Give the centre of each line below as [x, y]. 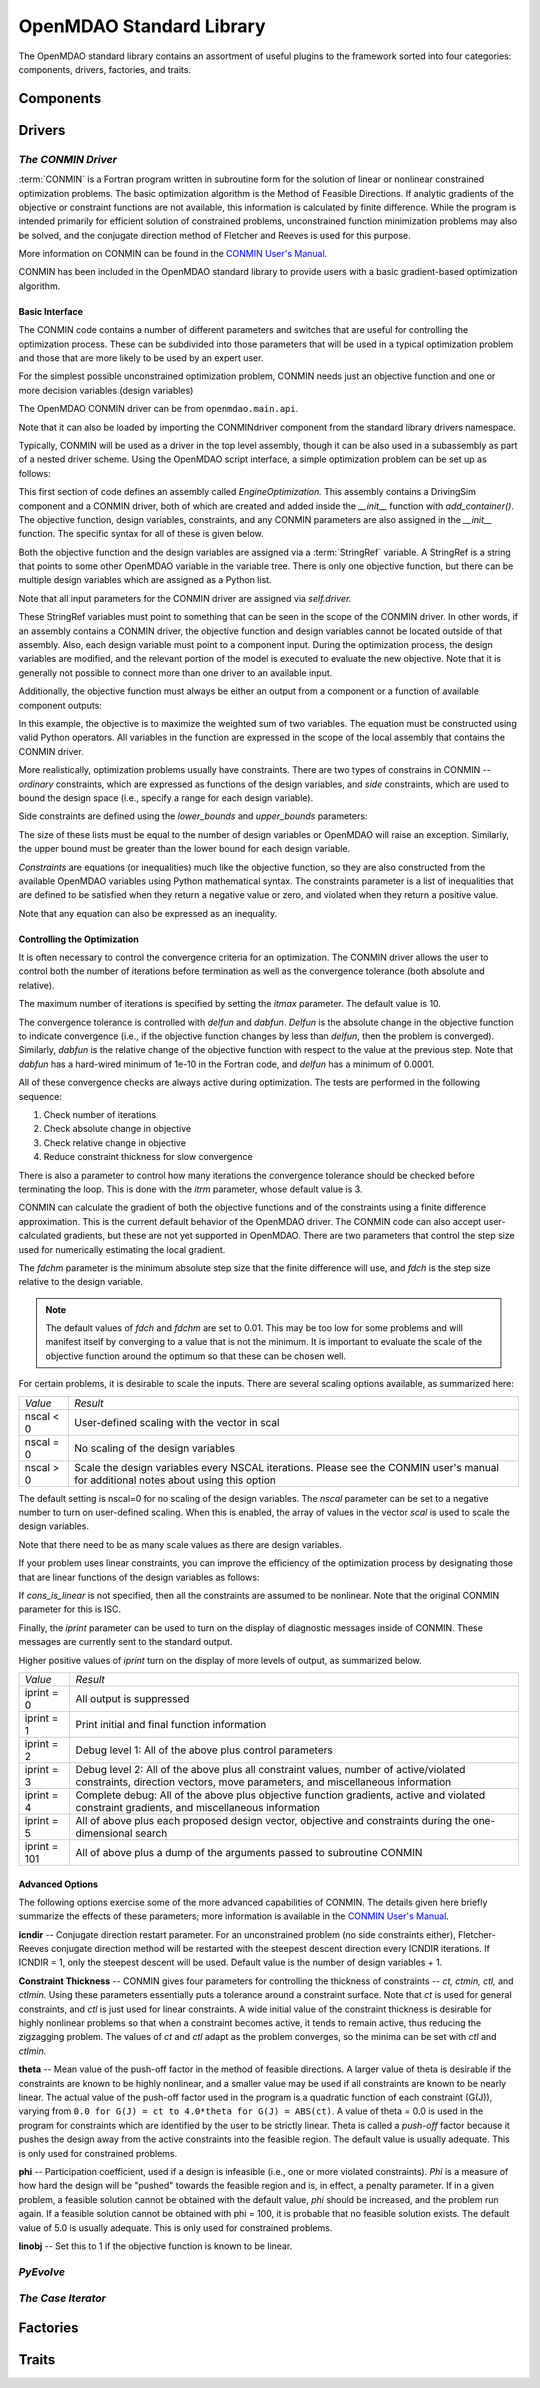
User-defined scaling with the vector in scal [177, 1422]
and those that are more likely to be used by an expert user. [141, 358]
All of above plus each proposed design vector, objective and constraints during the [272, 1820]
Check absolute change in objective [117, 1129]
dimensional [104, 1833]
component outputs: [60, 705]
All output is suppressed [132, 1698]
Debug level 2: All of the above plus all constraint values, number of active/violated [270, 1769]
